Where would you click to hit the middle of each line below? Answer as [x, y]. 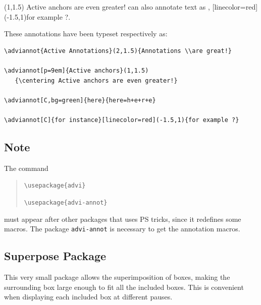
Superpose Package [55, 256]
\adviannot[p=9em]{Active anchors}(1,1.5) [76, 70]
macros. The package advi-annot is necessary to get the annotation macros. [122, 229]
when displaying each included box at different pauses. [88, 297]
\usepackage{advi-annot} [66, 202]
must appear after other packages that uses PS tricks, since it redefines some [123, 219]
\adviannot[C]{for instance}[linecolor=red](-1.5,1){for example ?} [122, 120]
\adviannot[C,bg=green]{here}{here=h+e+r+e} [80, 100]
